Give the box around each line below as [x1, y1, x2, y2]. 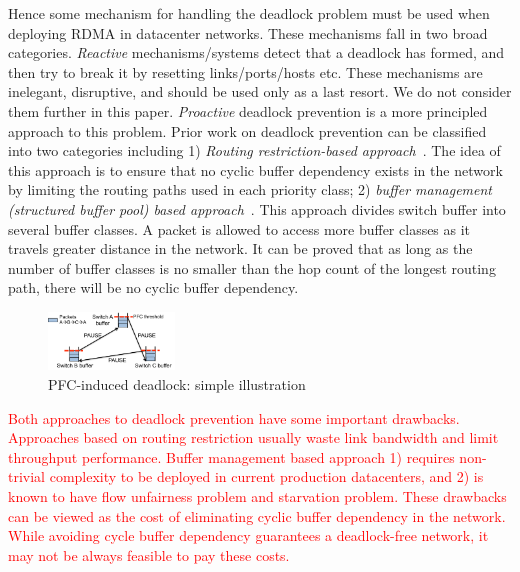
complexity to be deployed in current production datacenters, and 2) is [49, 466, 484, 487]
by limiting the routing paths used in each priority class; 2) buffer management [8, 179, 492, 200]
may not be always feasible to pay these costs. [8, 544, 290, 565]
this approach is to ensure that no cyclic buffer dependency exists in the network [8, 159, 503, 180]
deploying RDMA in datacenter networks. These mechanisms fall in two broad [8, 22, 488, 43]
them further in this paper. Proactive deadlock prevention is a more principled [8, 100, 488, 121]
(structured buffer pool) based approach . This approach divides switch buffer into [8, 198, 506, 219]
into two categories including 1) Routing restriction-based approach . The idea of [8, 140, 501, 161]
